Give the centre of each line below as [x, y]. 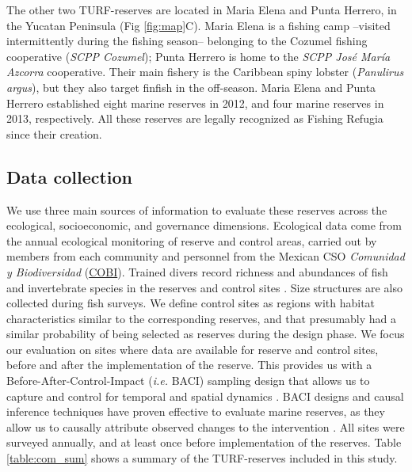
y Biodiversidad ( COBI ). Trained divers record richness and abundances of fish [197, 271]
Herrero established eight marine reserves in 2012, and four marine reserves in [195, 103]
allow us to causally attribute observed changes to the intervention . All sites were [206, 426]
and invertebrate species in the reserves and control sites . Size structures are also [204, 287]
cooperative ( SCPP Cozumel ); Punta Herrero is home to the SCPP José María [198, 56]
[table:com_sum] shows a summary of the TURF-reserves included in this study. [202, 458]
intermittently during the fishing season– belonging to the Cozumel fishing [187, 41]
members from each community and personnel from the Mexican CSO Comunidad [206, 256]
